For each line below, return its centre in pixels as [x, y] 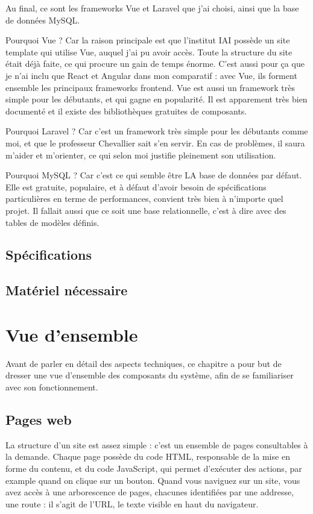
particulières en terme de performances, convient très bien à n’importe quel [144, 199]
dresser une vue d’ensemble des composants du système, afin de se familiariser [150, 375]
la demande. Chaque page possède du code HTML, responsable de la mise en [148, 456]
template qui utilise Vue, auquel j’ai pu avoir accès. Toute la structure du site [149, 52]
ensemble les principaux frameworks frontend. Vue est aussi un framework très [150, 87]
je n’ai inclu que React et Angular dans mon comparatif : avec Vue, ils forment [151, 75]
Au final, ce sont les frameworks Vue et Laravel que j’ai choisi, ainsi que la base [152, 8]
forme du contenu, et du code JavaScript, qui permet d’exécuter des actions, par [154, 468]
